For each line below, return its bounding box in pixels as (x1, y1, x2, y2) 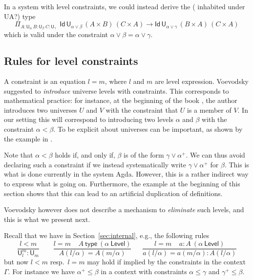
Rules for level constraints (4, 53, 138, 68)
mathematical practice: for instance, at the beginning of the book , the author (4, 95, 237, 105)
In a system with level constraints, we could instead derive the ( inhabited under (4, 1, 245, 11)
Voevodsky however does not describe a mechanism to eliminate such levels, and (4, 204, 244, 215)
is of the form (124, 150, 164, 160)
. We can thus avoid (186, 150, 245, 160)
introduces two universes (4, 104, 77, 115)
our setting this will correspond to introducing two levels (4, 114, 173, 124)
